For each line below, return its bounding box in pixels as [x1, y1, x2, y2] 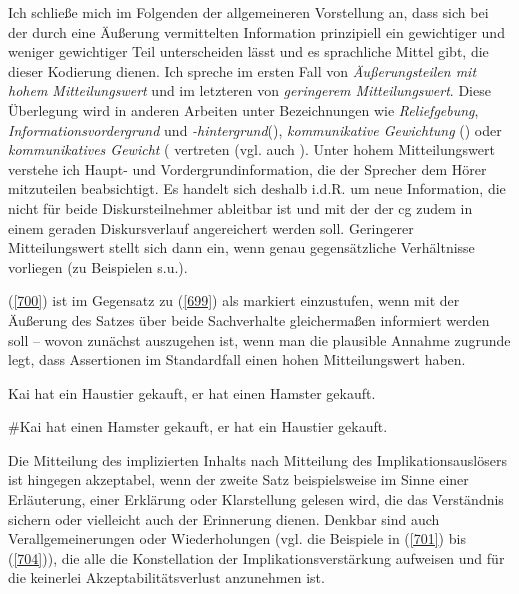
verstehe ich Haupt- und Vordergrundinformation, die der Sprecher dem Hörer [8, 158, 487, 179]
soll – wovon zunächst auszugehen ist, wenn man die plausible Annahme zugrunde [8, 329, 511, 350]
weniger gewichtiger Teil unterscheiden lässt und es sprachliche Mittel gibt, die [8, 41, 489, 62]
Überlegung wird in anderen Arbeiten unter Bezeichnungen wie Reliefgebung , [8, 99, 479, 120]
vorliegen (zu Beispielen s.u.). [8, 256, 188, 277]
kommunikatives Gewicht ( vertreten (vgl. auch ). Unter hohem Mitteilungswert [8, 139, 495, 160]
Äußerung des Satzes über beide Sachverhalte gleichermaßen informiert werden [8, 309, 490, 330]
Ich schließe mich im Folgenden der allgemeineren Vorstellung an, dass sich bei [8, 2, 489, 22]
